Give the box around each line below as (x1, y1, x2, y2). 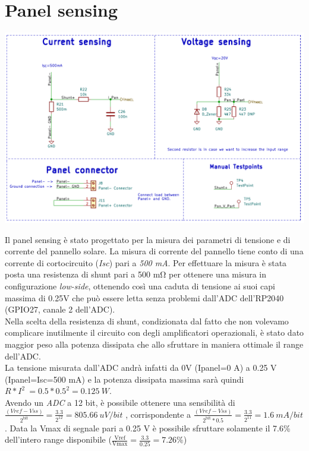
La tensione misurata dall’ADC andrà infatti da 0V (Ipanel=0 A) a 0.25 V (5, 361, 277, 374)
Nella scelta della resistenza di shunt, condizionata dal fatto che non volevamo (5, 314, 289, 327)
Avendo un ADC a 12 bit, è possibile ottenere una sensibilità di (5, 396, 235, 408)
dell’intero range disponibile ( (5, 433, 112, 446)
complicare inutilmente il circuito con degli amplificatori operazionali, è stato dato (5, 326, 304, 339)
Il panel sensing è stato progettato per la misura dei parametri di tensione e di (5, 233, 291, 245)
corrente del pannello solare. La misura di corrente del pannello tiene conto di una (5, 245, 304, 257)
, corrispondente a (125, 408, 191, 420)
